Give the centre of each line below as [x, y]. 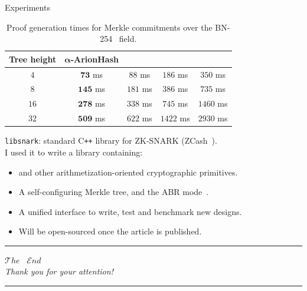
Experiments [27, 7]
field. [128, 39]
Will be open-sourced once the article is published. [110, 231]
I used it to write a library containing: [74, 152]
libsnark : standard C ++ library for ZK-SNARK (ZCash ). [111, 140]
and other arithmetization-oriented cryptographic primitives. [128, 172]
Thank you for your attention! [59, 271]
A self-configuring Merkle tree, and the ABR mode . [114, 192]
